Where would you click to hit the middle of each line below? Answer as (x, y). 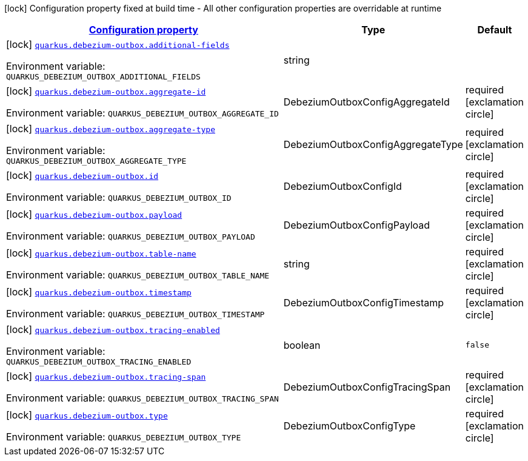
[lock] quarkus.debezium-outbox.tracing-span (106, 376)
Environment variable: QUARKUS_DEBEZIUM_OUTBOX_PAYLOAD (131, 236)
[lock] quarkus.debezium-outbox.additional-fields (118, 44)
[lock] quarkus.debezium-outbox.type (87, 415)
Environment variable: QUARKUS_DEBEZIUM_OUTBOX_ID (119, 197)
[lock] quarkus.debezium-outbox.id (82, 175)
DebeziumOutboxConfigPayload (357, 225)
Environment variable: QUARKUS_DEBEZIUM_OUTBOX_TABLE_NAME (138, 275)
